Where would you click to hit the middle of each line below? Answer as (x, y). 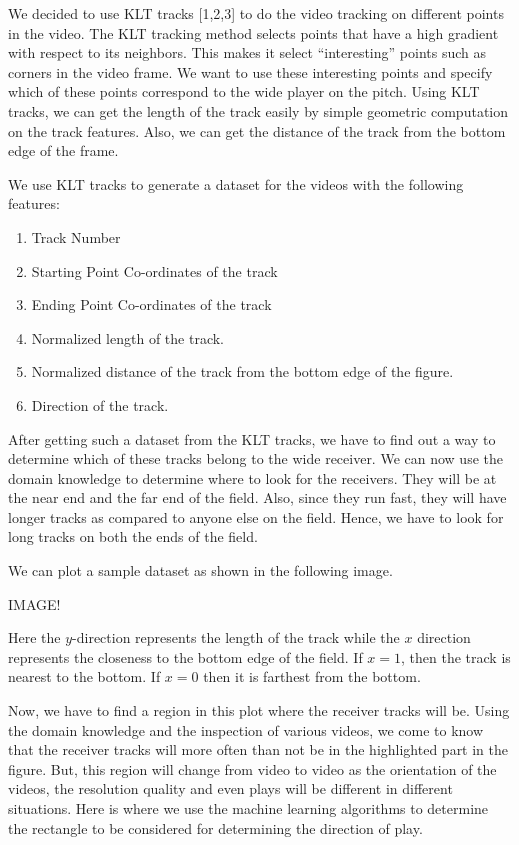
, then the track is (456, 656)
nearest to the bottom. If (84, 676)
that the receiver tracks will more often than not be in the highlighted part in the (258, 749)
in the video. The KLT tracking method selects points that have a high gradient (253, 32)
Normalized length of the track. (127, 337)
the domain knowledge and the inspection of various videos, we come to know (246, 729)
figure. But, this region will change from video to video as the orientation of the (252, 768)
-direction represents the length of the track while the (236, 637)
